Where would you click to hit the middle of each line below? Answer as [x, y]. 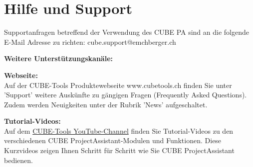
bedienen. [18, 160]
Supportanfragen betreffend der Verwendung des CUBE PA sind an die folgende [126, 32]
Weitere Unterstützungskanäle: [58, 58]
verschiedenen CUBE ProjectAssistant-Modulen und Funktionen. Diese [113, 140]
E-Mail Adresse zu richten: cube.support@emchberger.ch [90, 42]
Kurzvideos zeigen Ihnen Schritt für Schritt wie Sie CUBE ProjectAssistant [119, 150]
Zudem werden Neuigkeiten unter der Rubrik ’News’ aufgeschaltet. [106, 104]
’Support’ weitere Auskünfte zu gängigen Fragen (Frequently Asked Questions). [126, 95]
